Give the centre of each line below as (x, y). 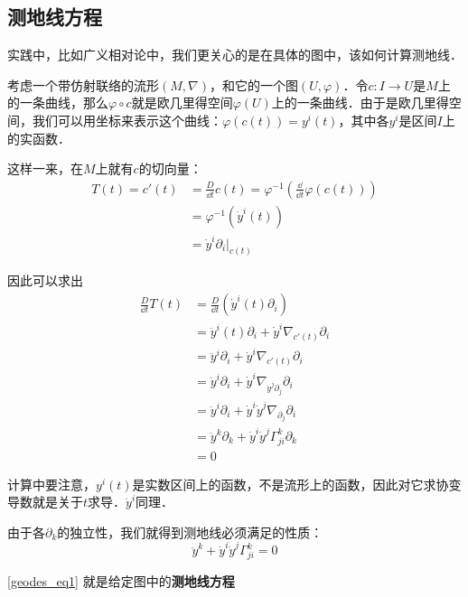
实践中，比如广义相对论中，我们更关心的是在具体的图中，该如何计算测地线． (235, 55)
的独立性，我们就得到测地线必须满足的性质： (190, 532)
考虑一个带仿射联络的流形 (83, 84)
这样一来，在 (45, 168)
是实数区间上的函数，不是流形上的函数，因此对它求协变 (297, 484)
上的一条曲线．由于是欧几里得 (360, 103)
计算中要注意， (51, 484)
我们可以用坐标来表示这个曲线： (127, 120)
